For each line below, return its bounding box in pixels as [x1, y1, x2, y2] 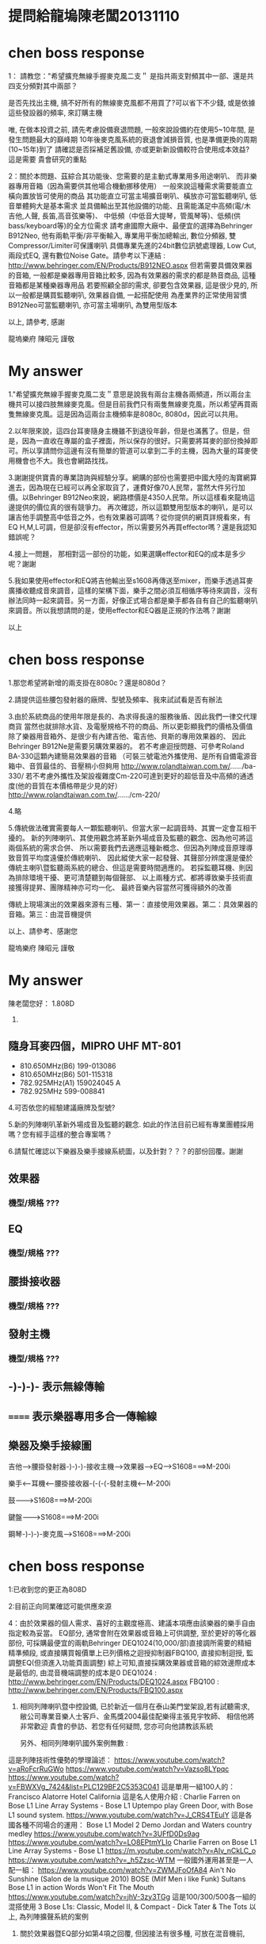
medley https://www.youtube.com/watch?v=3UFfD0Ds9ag [8, 1829, 200, 1839]
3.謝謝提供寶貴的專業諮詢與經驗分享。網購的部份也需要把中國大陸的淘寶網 [8, 473, 251, 482]
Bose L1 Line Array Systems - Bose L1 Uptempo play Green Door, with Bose [8, 1800, 253, 1810]
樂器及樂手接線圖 [8, 1439, 92, 1452]
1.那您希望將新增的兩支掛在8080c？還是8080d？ [8, 678, 168, 687]
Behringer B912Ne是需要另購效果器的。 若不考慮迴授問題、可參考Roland [8, 742, 245, 750]
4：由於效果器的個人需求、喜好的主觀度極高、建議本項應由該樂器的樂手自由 [8, 1618, 256, 1628]
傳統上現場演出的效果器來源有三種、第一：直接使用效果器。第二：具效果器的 [8, 899, 258, 909]
